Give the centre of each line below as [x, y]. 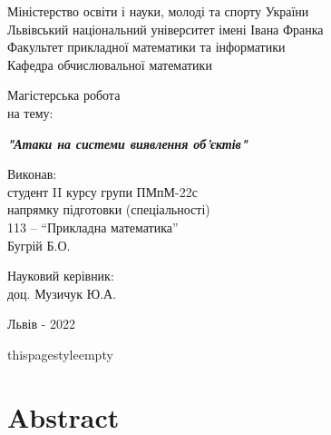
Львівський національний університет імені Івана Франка [165, 29]
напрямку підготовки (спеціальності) [109, 209]
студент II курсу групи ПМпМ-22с [102, 191]
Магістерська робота [64, 95]
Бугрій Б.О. [39, 245]
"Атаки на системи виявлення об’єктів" [128, 143]
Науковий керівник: [61, 276]
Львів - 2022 [41, 324]
